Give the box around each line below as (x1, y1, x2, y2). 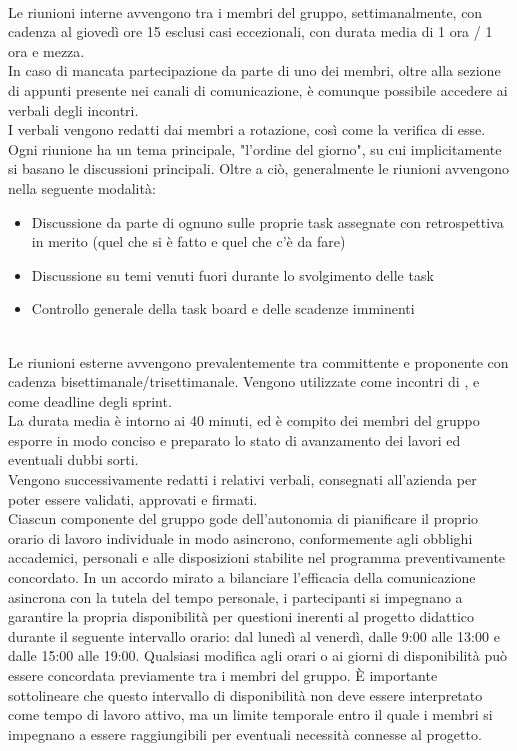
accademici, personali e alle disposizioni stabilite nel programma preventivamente (8, 547, 506, 568)
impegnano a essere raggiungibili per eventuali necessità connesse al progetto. (8, 723, 482, 744)
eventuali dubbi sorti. (8, 449, 139, 470)
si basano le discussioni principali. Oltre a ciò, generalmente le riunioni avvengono (8, 158, 510, 179)
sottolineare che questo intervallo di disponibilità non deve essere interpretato (8, 684, 483, 705)
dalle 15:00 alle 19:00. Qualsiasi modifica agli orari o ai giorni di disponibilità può (8, 645, 507, 666)
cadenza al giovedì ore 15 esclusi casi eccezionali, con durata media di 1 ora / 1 (8, 21, 493, 42)
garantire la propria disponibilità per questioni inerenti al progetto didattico (8, 606, 475, 627)
